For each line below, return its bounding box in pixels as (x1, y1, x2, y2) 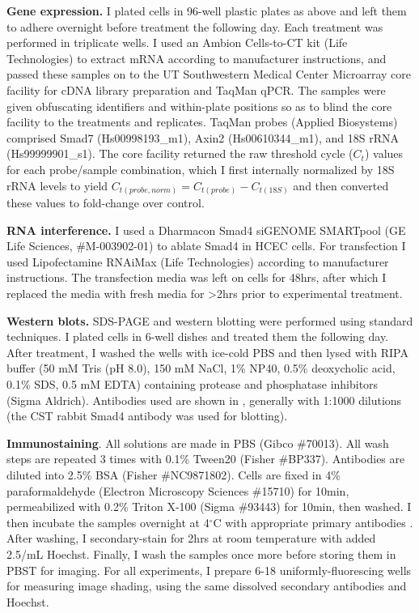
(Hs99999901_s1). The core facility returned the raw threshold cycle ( (6, 145, 353, 162)
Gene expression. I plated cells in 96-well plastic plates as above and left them (6, 2, 407, 19)
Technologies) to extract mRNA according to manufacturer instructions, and (6, 49, 387, 66)
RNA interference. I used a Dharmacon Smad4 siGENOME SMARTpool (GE (6, 221, 406, 238)
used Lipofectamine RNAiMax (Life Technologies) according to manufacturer (6, 253, 389, 270)
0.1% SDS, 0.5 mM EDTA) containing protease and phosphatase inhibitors (6, 375, 379, 392)
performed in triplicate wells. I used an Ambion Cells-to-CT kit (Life (6, 34, 348, 51)
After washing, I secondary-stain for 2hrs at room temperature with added (6, 530, 376, 547)
